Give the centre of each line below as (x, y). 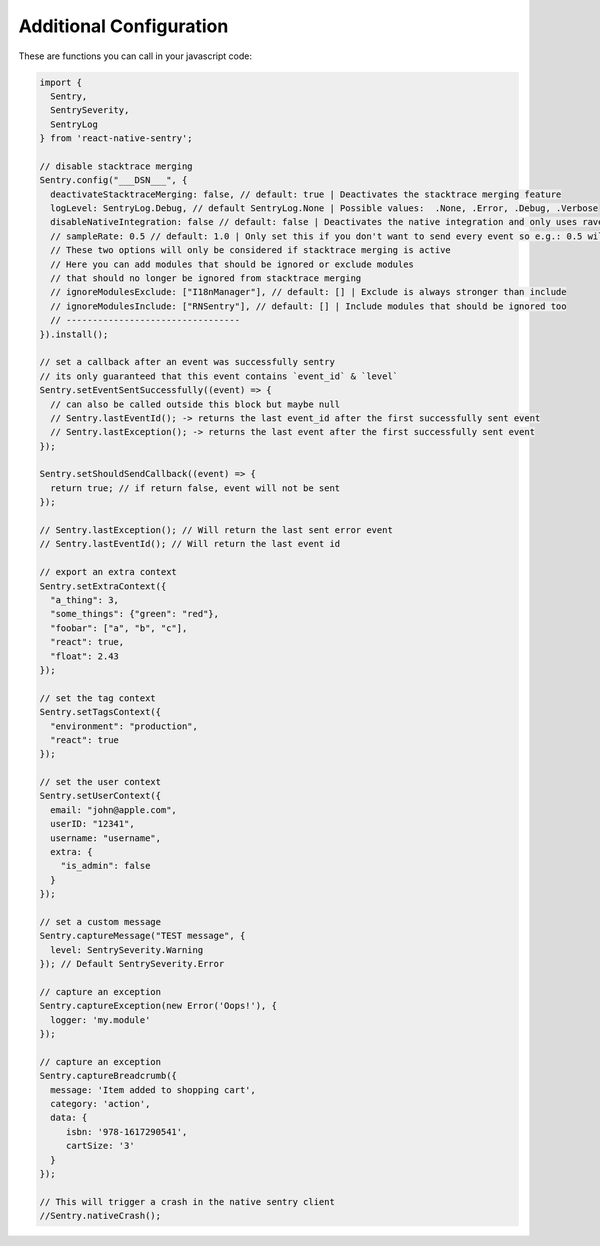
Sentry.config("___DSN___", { (113, 180)
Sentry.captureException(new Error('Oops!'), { (158, 1006)
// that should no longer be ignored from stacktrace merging (206, 278)
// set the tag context (98, 698)
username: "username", (106, 838)
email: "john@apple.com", (113, 809)
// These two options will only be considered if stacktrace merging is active (251, 250)
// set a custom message (100, 921)
